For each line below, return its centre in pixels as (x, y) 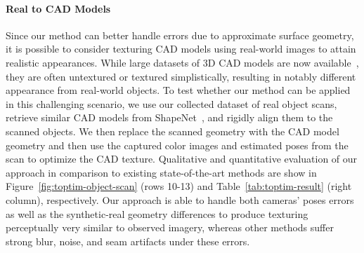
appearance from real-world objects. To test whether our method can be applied (178, 90)
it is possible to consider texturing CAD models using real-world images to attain (181, 49)
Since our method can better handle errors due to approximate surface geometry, (180, 35)
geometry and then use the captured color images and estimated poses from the (177, 145)
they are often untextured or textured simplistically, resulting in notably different (181, 76)
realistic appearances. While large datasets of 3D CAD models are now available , (182, 62)
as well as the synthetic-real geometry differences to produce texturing (157, 213)
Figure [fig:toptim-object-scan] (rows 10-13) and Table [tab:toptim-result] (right (179, 186)
